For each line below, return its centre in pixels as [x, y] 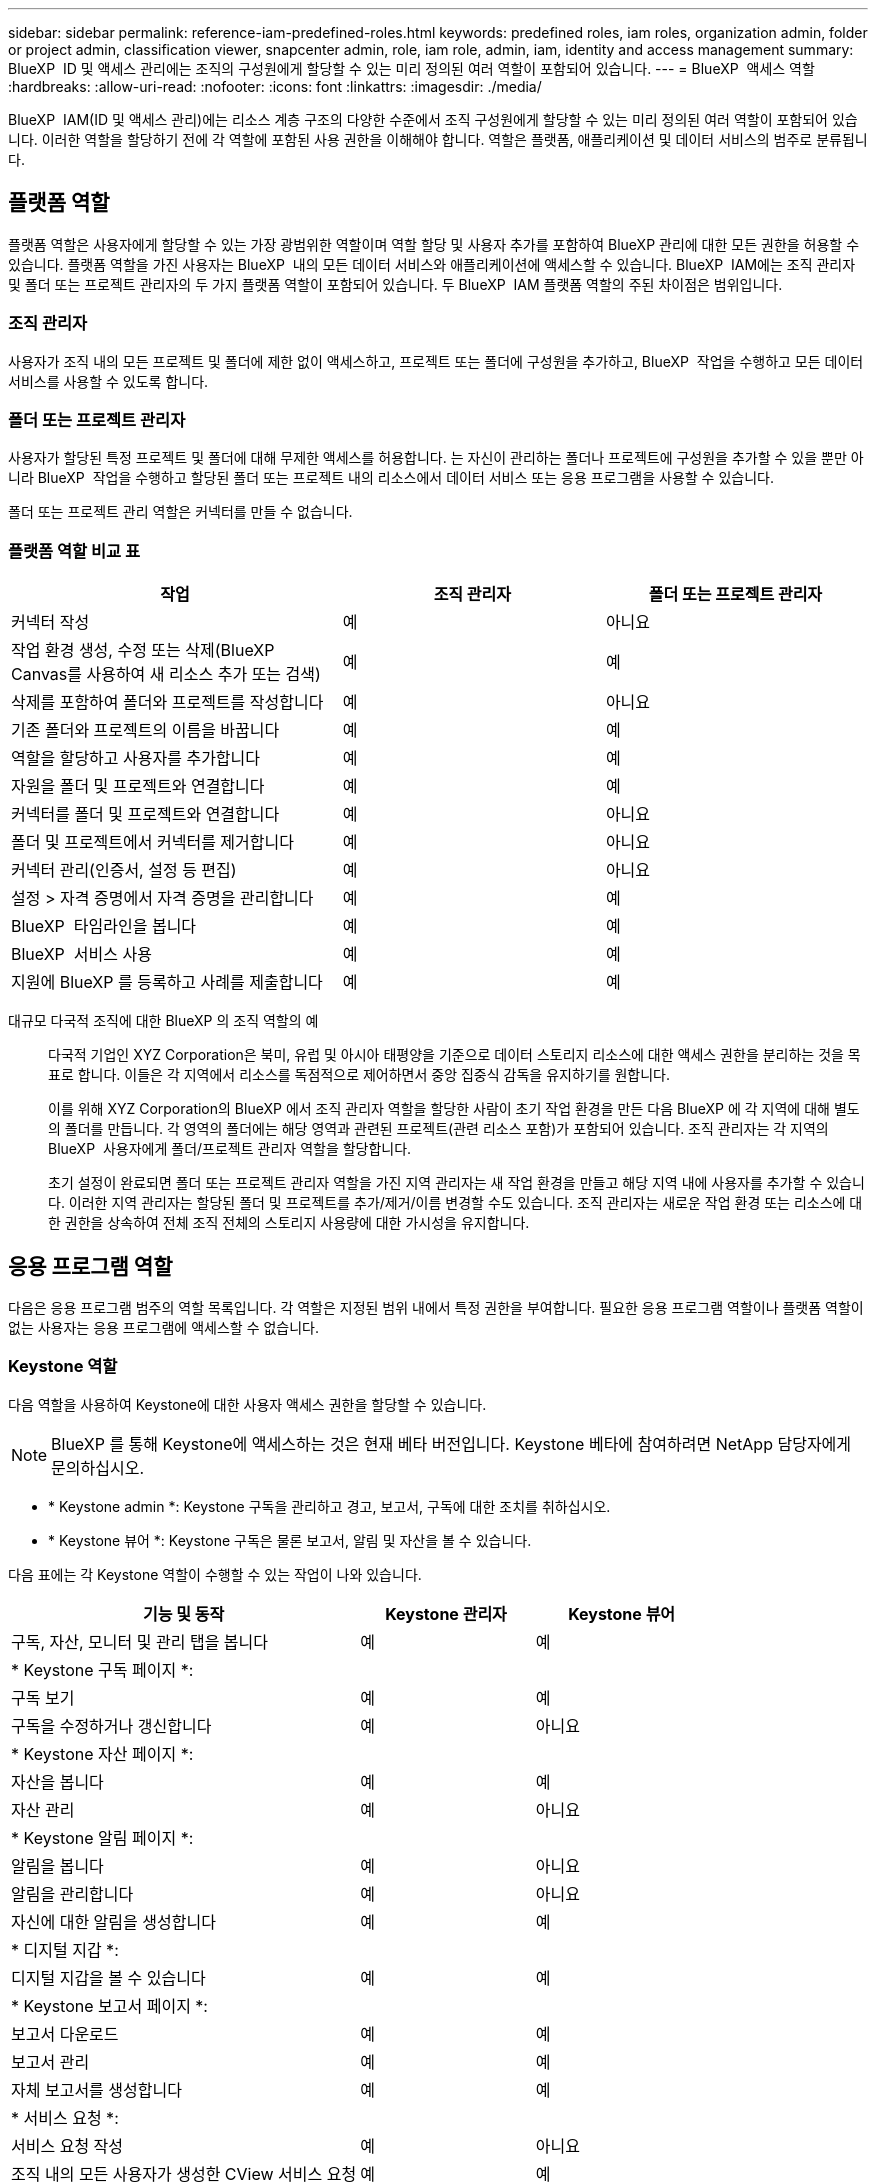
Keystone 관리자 [446, 1613]
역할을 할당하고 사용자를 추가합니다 [136, 758]
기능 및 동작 [184, 1613]
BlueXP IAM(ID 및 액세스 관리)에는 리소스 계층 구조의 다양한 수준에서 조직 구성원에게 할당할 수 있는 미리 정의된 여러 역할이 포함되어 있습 [433, 119]
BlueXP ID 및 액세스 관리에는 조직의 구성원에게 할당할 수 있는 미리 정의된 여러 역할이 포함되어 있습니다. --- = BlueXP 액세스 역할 [411, 68]
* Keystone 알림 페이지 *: [102, 1837]
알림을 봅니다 [57, 1865]
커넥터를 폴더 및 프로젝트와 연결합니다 [145, 814]
